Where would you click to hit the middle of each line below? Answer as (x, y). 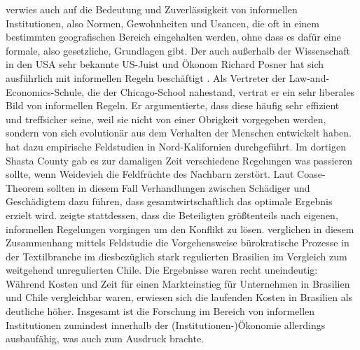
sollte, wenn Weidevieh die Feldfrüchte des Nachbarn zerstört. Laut (150, 174)
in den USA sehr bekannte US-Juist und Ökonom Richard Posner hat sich (165, 64)
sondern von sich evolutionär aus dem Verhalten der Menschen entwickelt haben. (179, 133)
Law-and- (309, 77)
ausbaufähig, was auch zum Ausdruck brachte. (105, 338)
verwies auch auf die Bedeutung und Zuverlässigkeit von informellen (152, 9)
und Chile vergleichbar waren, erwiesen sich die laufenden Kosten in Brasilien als (179, 297)
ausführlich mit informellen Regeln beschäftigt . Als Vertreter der (146, 77)
